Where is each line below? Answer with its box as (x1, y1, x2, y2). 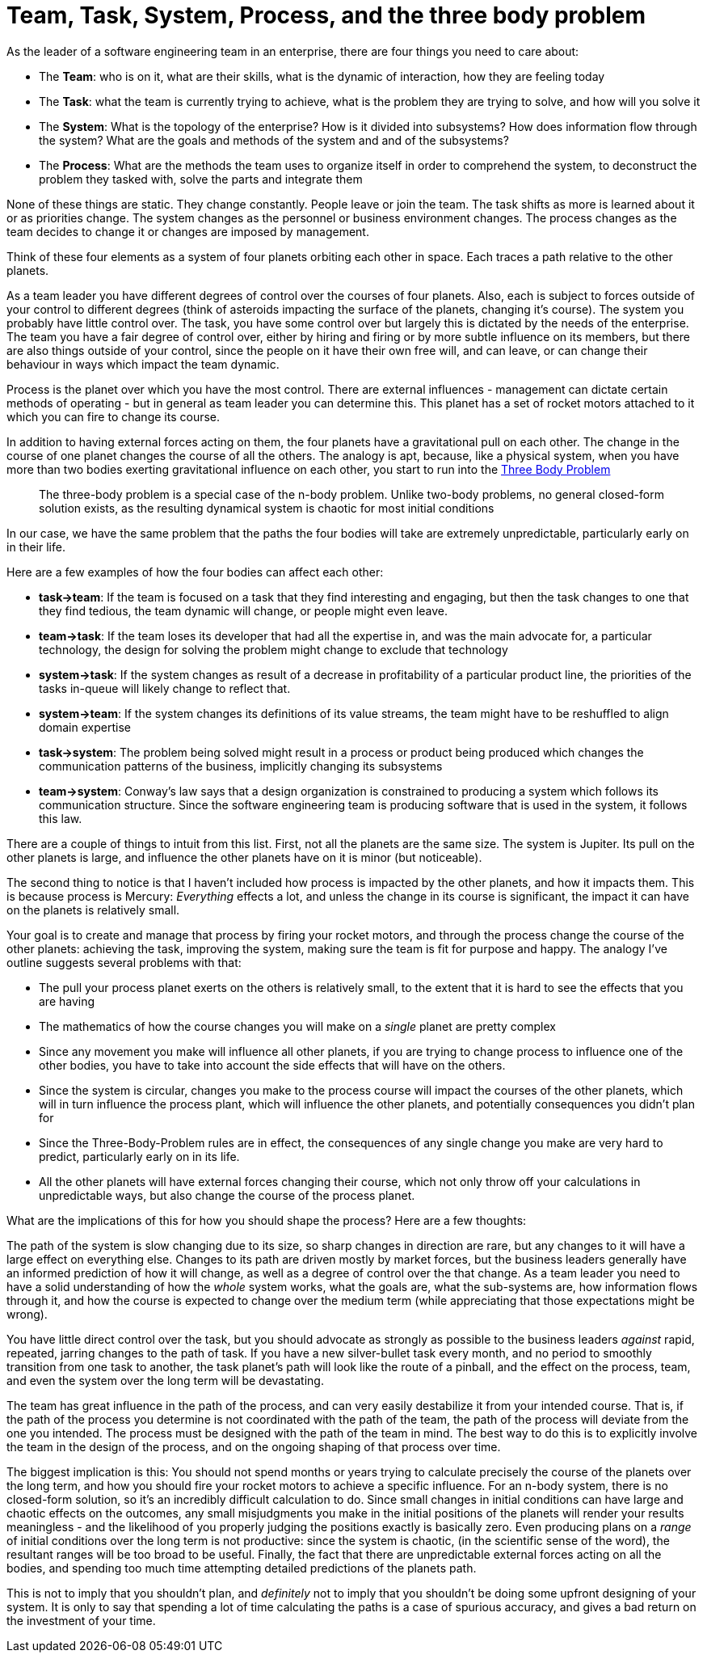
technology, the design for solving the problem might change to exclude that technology (39, 642, 508, 656)
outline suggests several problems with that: (6, 955, 242, 969)
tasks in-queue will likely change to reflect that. (39, 681, 291, 695)
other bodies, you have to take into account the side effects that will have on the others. (39, 1057, 506, 1072)
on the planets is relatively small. (6, 902, 180, 917)
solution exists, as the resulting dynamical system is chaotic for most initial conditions (39, 500, 494, 515)
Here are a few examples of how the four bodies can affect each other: (6, 564, 384, 579)
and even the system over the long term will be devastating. (6, 1373, 324, 1387)
